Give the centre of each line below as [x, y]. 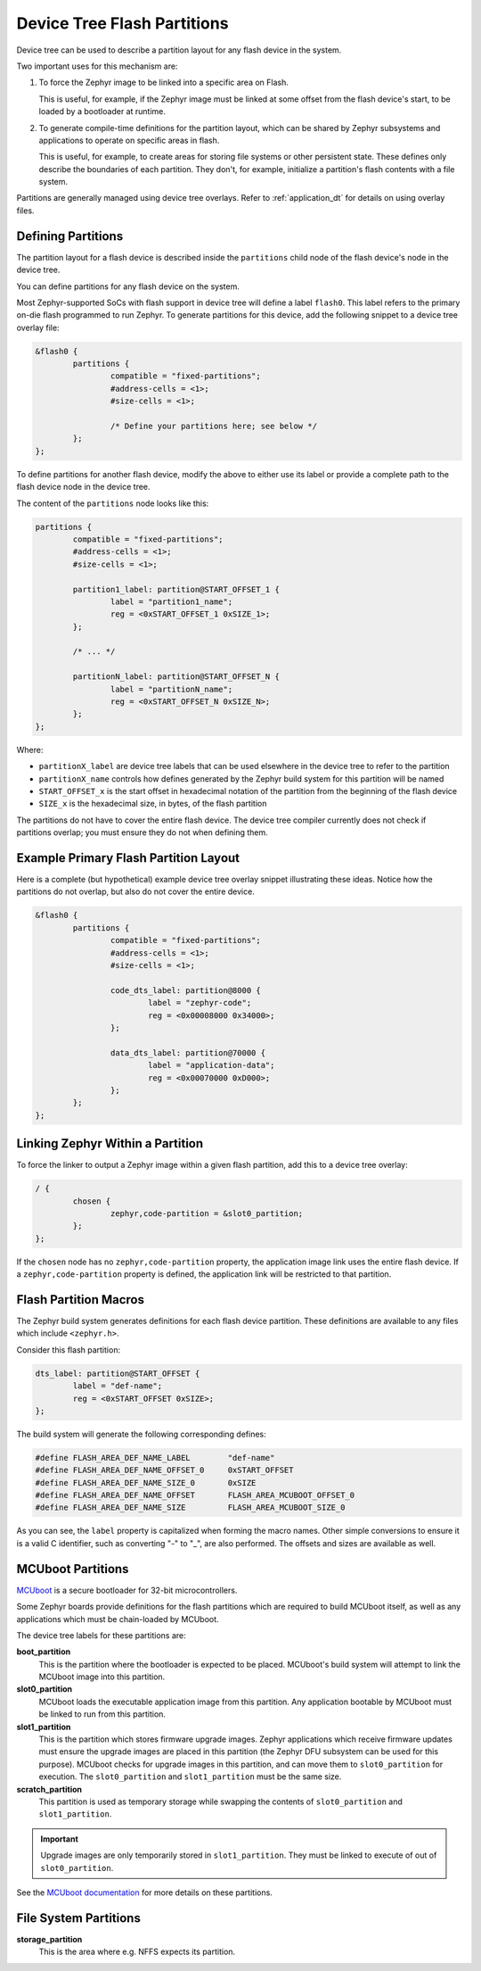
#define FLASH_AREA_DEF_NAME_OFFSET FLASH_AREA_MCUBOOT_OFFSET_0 [195, 1495]
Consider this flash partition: [68, 1350]
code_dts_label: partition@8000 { [186, 990]
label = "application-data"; [211, 1065]
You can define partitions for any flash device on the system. [128, 286]
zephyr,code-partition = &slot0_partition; [207, 1213]
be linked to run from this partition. [102, 1714]
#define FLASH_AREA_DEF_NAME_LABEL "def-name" [155, 1458]
